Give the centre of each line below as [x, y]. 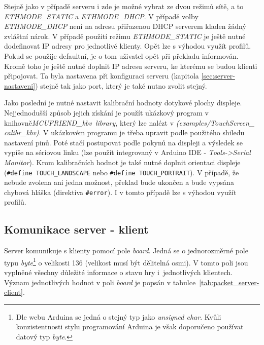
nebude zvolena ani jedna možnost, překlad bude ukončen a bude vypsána [119, 182]
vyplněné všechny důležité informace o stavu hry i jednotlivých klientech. [119, 272]
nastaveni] [20, 85]
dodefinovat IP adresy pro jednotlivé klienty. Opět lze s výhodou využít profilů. [128, 46]
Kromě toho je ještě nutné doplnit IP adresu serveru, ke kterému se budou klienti [131, 66]
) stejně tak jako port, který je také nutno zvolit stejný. [121, 85]
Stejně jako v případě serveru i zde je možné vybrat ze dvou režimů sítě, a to [124, 6]
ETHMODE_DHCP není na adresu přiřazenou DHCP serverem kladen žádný [125, 26]
